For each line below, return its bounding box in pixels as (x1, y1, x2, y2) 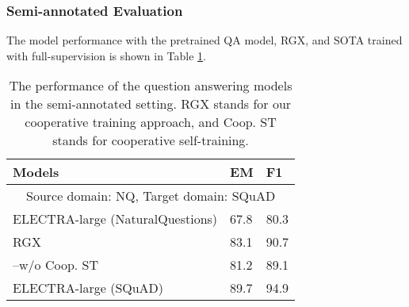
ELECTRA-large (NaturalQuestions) (13, 209, 218, 228)
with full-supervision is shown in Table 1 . (6, 47, 206, 63)
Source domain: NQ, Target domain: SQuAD (25, 186, 276, 205)
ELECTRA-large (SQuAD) (13, 278, 164, 297)
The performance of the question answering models (9, 76, 292, 95)
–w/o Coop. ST (13, 255, 99, 274)
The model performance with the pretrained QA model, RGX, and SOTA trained (6, 32, 403, 48)
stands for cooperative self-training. (52, 131, 249, 150)
